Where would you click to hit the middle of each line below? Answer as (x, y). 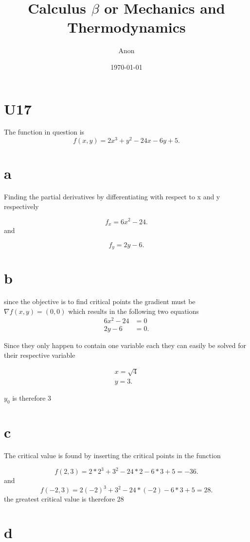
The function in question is (44, 132)
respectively (21, 206)
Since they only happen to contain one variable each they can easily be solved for (125, 345)
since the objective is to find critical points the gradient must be (100, 301)
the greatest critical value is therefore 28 (64, 499)
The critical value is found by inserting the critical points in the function (112, 455)
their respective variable (40, 355)
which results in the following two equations (134, 311)
